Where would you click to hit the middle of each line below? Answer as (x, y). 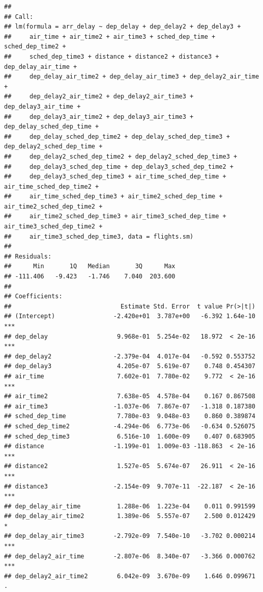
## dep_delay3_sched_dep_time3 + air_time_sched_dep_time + (115, 177)
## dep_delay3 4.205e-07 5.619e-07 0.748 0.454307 (130, 366)
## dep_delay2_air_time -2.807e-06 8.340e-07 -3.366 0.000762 (130, 556)
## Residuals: (28, 256)
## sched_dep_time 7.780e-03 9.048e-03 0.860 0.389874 (130, 416)
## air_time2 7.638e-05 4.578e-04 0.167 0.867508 (130, 396)
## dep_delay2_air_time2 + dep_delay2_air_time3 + (99, 97)
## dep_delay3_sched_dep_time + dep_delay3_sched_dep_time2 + (119, 166)
